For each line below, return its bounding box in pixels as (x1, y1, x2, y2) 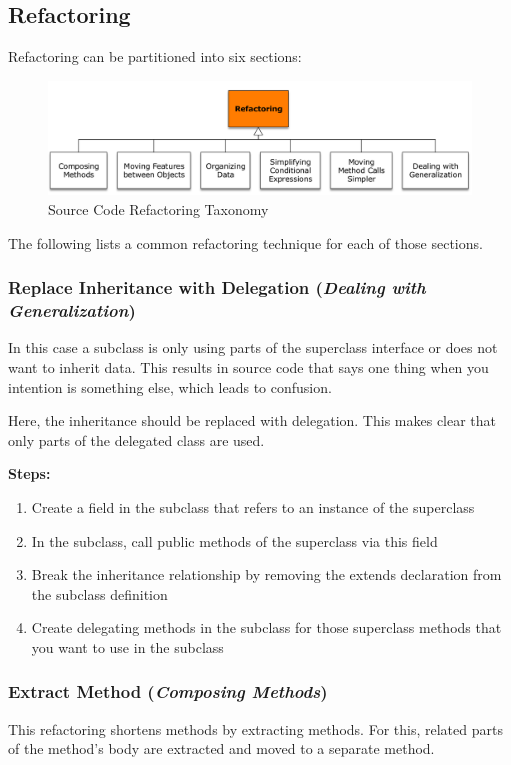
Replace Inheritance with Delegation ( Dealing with (8, 275, 426, 300)
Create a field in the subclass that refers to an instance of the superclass (31, 496, 475, 517)
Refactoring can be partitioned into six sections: (8, 46, 302, 67)
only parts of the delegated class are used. (8, 429, 265, 450)
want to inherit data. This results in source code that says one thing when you (8, 357, 489, 377)
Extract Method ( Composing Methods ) (8, 679, 328, 704)
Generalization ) (8, 298, 136, 323)
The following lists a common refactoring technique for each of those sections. (8, 232, 483, 253)
